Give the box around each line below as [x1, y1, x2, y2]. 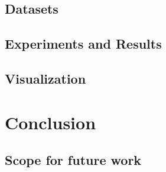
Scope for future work [5, 151, 142, 169]
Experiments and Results [5, 34, 162, 53]
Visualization [5, 69, 86, 87]
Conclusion [5, 110, 96, 134]
